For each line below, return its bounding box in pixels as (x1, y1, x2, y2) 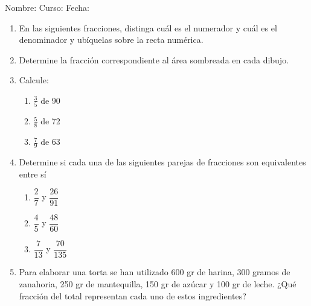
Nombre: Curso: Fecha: (5, 1, 89, 13)
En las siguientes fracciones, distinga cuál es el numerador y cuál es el (19, 21, 277, 34)
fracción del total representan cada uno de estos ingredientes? (19, 289, 246, 302)
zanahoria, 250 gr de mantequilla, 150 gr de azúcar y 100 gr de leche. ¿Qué (19, 277, 297, 290)
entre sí (19, 167, 46, 180)
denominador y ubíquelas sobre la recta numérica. (19, 33, 204, 46)
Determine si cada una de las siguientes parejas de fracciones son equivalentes (19, 155, 306, 168)
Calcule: (19, 74, 49, 86)
